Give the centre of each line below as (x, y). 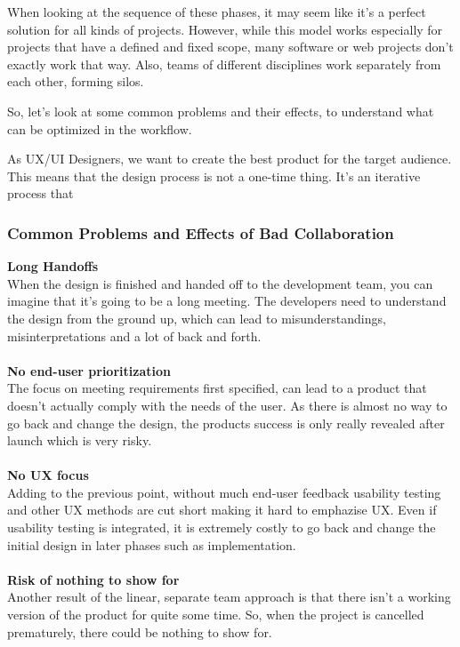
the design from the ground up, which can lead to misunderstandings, (197, 318)
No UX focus (48, 475)
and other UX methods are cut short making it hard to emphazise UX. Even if (222, 510)
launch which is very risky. (80, 440)
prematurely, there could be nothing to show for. (140, 631)
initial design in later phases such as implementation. (152, 544)
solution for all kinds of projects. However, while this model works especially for (225, 29)
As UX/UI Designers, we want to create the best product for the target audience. (230, 159)
